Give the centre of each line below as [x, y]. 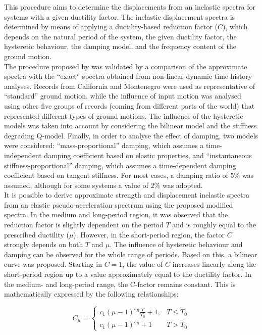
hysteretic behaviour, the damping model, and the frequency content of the [120, 46]
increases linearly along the [214, 264]
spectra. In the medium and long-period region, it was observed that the [116, 214]
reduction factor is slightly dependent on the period [84, 225]
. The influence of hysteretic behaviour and [176, 244]
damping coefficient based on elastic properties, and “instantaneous [148, 155]
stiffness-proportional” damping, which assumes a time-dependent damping [120, 165]
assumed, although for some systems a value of [76, 185]
